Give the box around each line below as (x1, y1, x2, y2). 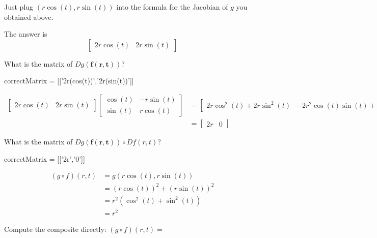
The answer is (4, 28, 47, 39)
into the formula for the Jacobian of (116, 2, 228, 12)
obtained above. (4, 11, 53, 22)
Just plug (4, 2, 34, 12)
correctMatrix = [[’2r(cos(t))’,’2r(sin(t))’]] (4, 75, 134, 86)
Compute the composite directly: (4, 223, 106, 234)
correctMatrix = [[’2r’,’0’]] (4, 153, 85, 164)
